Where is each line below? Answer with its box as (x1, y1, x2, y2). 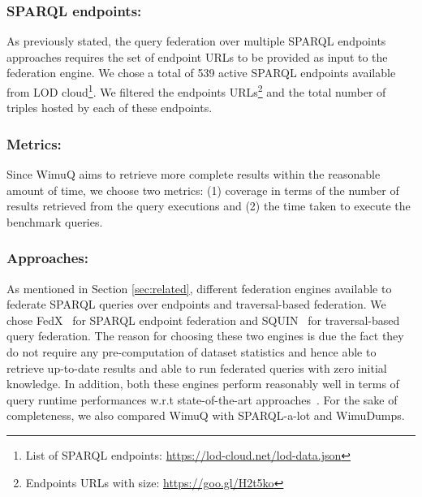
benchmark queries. (6, 213, 103, 230)
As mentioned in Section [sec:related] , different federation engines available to (6, 279, 392, 296)
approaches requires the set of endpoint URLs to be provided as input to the (6, 48, 388, 65)
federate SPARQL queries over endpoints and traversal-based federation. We (6, 296, 386, 313)
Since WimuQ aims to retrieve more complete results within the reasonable (6, 166, 381, 183)
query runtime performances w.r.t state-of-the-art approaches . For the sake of (6, 391, 398, 408)
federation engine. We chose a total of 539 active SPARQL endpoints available (6, 64, 396, 81)
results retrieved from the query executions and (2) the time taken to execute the (6, 197, 411, 214)
